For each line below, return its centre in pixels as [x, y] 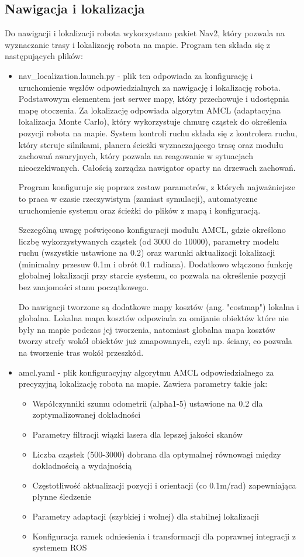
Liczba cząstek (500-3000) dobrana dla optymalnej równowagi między [157, 454]
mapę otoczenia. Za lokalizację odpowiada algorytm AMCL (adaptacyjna [150, 110]
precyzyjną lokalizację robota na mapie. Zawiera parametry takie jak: [143, 384]
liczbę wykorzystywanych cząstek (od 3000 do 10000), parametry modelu [149, 241]
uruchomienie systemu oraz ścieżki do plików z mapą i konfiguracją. [139, 210]
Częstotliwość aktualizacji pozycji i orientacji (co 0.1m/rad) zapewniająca [164, 485]
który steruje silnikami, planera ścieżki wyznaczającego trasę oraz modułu [151, 144]
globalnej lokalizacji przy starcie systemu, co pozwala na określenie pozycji [152, 275]
